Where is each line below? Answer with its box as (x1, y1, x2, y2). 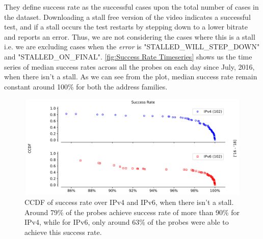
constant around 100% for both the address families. (4, 81, 168, 92)
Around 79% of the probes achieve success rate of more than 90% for (24, 206, 240, 217)
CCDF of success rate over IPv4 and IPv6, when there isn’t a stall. (24, 196, 234, 207)
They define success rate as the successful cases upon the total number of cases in (4, 2, 259, 12)
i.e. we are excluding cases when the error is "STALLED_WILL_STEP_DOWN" (4, 41, 260, 52)
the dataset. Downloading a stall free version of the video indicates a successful (4, 11, 251, 22)
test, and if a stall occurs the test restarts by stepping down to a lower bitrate (4, 21, 248, 32)
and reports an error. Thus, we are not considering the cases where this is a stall (4, 31, 255, 42)
